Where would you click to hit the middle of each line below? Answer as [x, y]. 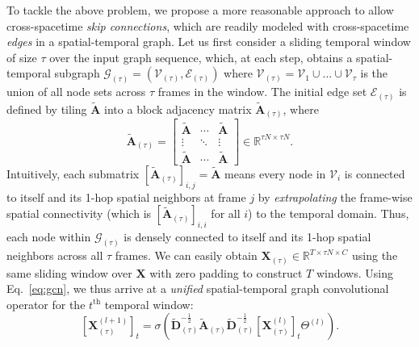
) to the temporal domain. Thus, [329, 213]
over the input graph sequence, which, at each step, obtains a [201, 57]
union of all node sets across [76, 92]
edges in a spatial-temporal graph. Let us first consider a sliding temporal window [209, 42]
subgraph [77, 73]
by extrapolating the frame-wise [335, 196]
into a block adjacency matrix [178, 109]
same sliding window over [69, 272]
